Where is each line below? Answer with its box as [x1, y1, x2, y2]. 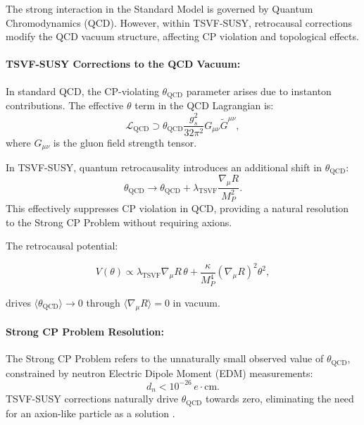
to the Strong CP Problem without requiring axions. [6, 214, 232, 229]
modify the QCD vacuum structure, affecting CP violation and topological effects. [6, 29, 359, 44]
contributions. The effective [6, 98, 124, 113]
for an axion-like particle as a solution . [6, 405, 175, 420]
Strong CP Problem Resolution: [6, 324, 164, 339]
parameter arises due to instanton [186, 83, 332, 98]
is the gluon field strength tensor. [53, 135, 197, 149]
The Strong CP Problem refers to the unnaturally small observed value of [6, 351, 324, 366]
